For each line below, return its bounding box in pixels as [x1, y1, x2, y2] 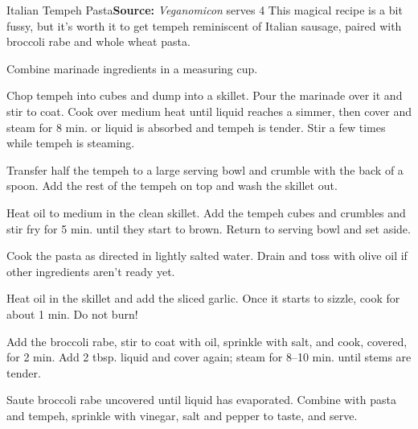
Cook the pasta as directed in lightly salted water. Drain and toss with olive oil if [6, 247, 408, 264]
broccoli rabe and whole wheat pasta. [6, 33, 191, 50]
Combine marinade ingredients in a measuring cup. [6, 60, 258, 76]
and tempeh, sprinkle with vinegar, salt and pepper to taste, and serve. [6, 406, 358, 423]
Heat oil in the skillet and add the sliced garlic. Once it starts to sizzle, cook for [6, 290, 400, 307]
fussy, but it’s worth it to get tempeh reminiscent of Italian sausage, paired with [6, 17, 402, 34]
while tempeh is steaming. [6, 134, 135, 151]
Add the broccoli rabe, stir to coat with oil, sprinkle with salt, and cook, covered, [6, 332, 408, 349]
